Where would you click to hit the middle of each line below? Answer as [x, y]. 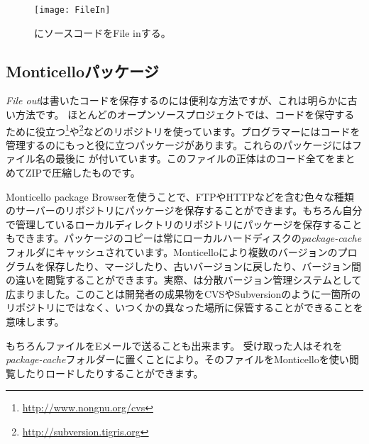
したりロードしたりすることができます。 [109, 373]
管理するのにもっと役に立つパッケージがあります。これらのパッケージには [179, 144]
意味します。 [35, 322]
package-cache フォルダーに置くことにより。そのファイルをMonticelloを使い [177, 359]
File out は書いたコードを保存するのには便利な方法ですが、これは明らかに [177, 100]
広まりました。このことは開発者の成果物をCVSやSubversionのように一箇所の [183, 293]
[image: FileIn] [72, 10]
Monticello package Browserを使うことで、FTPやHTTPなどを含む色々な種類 [180, 196]
